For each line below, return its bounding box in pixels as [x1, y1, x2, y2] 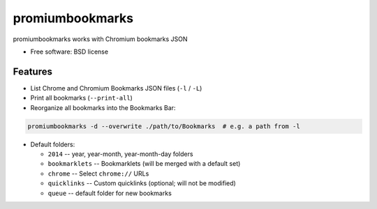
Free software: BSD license [30, 47, 108, 56]
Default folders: [30, 140, 75, 148]
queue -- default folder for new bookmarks [47, 189, 172, 197]
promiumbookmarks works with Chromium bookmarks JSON [13, 35, 188, 43]
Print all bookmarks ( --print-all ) [30, 94, 133, 102]
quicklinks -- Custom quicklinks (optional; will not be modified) [47, 179, 237, 187]
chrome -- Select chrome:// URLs [47, 169, 149, 178]
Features [13, 65, 52, 77]
